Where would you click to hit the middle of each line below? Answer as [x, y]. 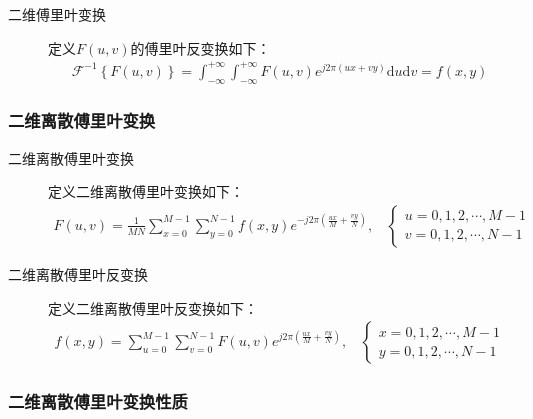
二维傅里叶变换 [57, 14]
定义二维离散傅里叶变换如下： [146, 191]
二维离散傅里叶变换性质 [98, 401]
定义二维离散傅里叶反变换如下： [153, 307]
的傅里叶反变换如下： [200, 47]
